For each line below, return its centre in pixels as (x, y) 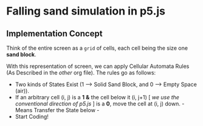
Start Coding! (32, 117)
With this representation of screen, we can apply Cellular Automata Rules (98, 66)
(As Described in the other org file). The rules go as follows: (81, 73)
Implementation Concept (54, 34)
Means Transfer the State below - (57, 110)
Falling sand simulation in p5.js (86, 11)
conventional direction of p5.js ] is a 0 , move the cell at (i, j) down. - (100, 104)
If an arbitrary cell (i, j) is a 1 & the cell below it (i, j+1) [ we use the (97, 97)
